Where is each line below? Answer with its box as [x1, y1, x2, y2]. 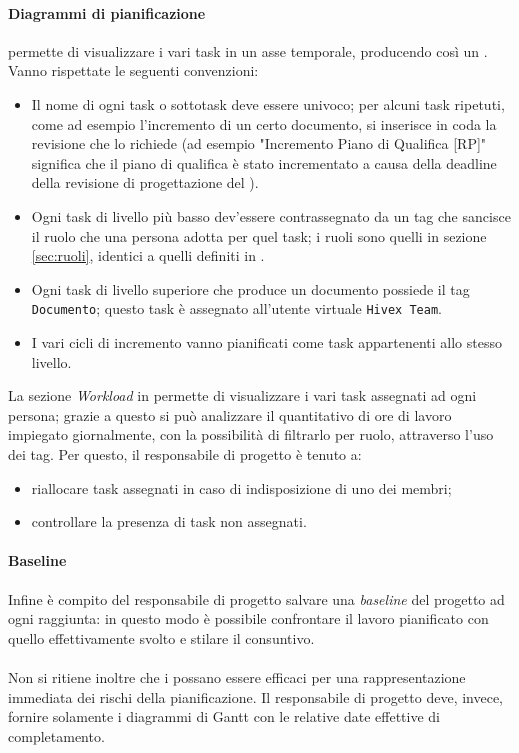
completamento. [8, 725, 105, 746]
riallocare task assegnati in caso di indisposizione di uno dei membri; [31, 477, 452, 498]
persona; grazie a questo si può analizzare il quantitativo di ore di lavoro [8, 404, 452, 425]
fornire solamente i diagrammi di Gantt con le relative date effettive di [8, 706, 440, 727]
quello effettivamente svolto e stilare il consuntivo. [8, 627, 315, 648]
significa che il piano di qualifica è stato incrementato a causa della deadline [31, 152, 497, 173]
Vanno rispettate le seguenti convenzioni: [8, 60, 259, 81]
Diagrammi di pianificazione [8, 2, 206, 23]
